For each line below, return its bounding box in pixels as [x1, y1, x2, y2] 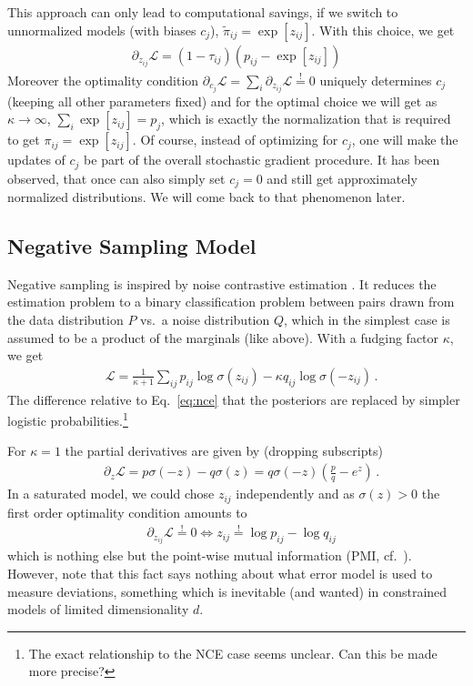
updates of [7, 150, 65, 169]
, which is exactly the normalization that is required [161, 109, 451, 128]
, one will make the [351, 130, 458, 149]
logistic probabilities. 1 [7, 409, 128, 429]
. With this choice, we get [311, 20, 455, 39]
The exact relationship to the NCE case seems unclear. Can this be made [28, 643, 438, 662]
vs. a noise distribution [140, 310, 270, 328]
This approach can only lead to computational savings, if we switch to [7, 3, 398, 21]
